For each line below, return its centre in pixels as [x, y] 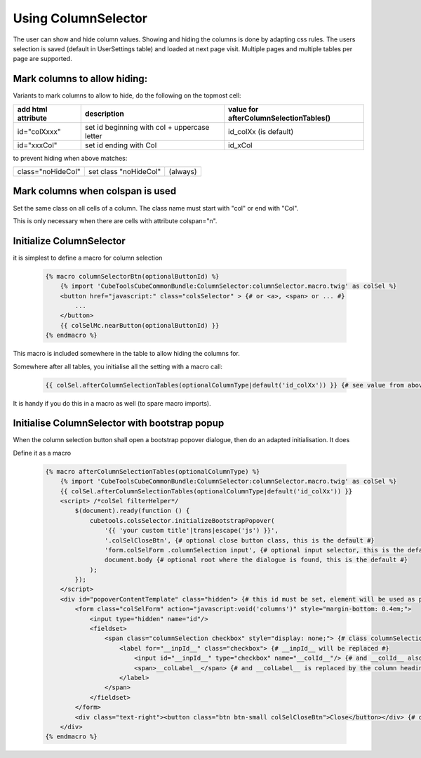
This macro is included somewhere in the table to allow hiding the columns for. [126, 354]
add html [32, 109]
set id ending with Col [121, 145]
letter [93, 135]
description [104, 114]
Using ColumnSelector [80, 18]
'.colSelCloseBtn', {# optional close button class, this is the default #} [239, 540]
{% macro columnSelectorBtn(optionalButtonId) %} [132, 276]
